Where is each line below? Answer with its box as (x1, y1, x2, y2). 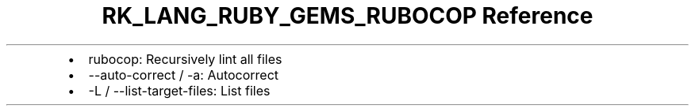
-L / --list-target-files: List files (88, 82, 271, 99)
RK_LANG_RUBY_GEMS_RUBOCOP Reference (102, 2, 593, 29)
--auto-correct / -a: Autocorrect (88, 66, 279, 83)
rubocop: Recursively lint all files (88, 50, 282, 67)
